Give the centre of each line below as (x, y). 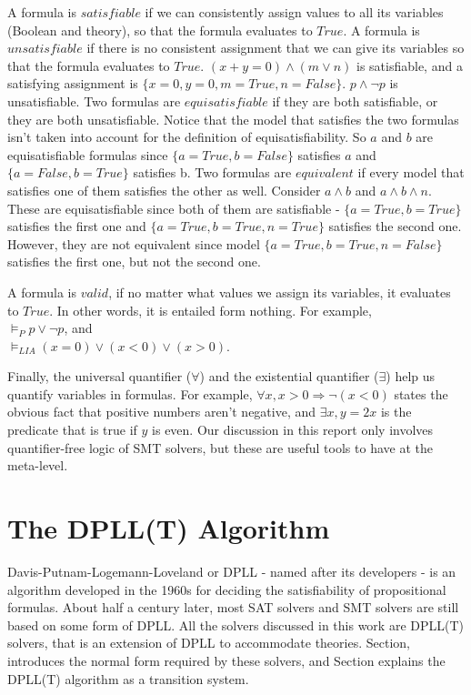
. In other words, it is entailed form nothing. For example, (210, 310)
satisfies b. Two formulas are (212, 172)
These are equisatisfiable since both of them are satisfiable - (174, 208)
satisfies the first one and (77, 226)
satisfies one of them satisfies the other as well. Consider (164, 190)
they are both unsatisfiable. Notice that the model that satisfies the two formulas (233, 119)
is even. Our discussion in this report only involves (293, 430)
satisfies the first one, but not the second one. (134, 262)
